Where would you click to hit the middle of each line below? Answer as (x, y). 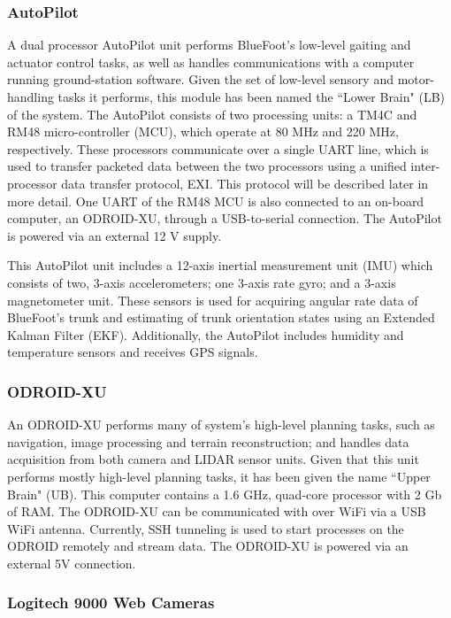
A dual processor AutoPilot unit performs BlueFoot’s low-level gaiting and (209, 45)
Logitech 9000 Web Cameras (111, 603)
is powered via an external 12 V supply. (115, 235)
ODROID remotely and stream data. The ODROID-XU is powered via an (208, 546)
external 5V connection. (72, 563)
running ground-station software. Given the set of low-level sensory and (200, 79)
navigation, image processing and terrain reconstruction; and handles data (208, 441)
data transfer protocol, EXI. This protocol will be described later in (245, 183)
